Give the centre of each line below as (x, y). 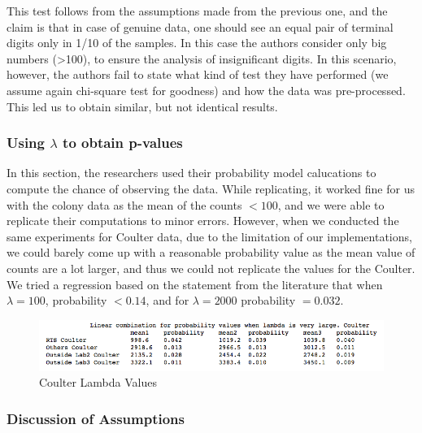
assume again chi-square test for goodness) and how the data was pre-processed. (206, 90)
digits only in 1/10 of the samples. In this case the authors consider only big (197, 43)
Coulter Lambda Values (98, 382)
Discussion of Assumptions (96, 418)
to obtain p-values (123, 143)
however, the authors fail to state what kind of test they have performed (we (198, 74)
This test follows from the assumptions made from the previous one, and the (197, 11)
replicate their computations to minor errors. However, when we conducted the (203, 221)
